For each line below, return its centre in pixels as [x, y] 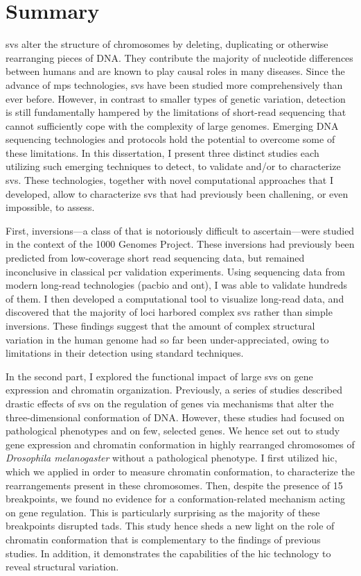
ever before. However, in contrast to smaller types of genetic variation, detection [176, 98]
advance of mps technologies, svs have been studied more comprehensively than [174, 84]
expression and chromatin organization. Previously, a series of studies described [174, 390]
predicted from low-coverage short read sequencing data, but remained [155, 258]
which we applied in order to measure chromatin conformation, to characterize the [180, 471]
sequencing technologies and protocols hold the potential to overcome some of [170, 139]
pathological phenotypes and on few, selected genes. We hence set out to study [173, 431]
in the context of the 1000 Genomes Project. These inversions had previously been [180, 244]
